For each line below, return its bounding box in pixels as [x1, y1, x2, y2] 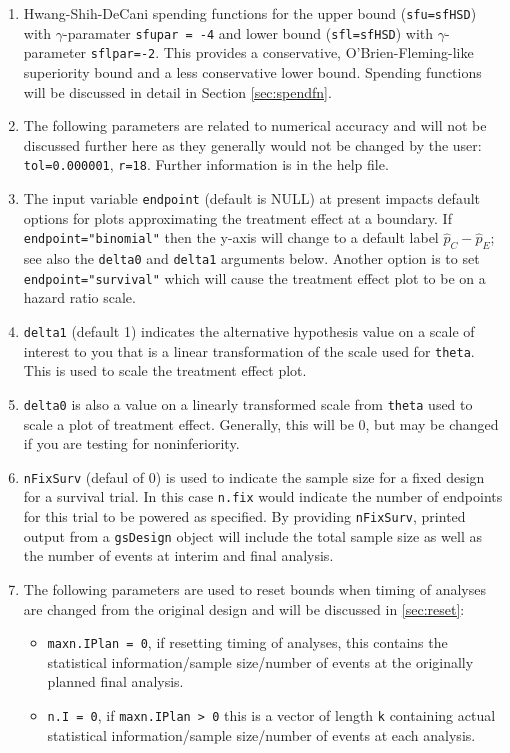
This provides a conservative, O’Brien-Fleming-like [163, 42, 474, 63]
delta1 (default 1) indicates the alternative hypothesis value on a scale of [23, 320, 475, 341]
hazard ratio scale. [23, 287, 136, 308]
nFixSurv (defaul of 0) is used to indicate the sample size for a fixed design [23, 466, 485, 487]
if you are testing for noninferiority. [23, 433, 240, 454]
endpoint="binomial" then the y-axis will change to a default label [23, 227, 439, 248]
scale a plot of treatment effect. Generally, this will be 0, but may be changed [23, 413, 499, 434]
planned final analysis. [47, 671, 184, 692]
